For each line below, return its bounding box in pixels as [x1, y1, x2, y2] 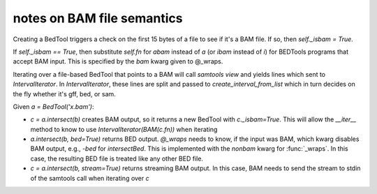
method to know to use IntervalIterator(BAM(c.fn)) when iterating [30, 125, 218, 133]
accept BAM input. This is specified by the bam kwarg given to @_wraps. [13, 57, 223, 66]
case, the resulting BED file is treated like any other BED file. [30, 154, 204, 163]
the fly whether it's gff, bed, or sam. [13, 89, 117, 98]
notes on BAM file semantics [13, 10, 183, 26]
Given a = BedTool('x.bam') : [13, 102, 94, 111]
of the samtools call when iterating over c [30, 174, 149, 182]
